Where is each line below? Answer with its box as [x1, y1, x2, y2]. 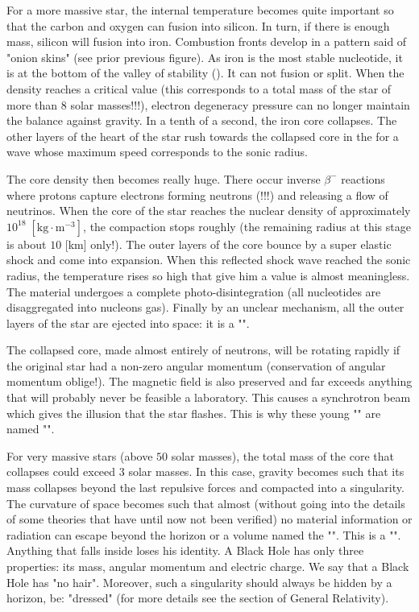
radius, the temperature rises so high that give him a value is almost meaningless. [6, 267, 410, 283]
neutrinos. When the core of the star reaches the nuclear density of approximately [6, 202, 411, 219]
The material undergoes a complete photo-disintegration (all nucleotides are [6, 283, 381, 300]
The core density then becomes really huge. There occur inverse [6, 170, 321, 187]
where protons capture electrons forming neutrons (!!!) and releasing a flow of [6, 186, 388, 203]
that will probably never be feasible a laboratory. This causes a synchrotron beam [6, 389, 411, 406]
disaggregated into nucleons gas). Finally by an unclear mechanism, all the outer [6, 299, 404, 316]
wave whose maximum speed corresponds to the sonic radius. [6, 143, 308, 160]
